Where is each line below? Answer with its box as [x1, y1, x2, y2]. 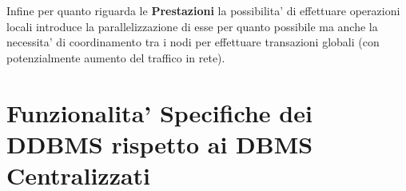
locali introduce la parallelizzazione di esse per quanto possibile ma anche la [6, 18, 378, 34]
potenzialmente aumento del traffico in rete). [6, 49, 225, 66]
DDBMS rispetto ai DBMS [6, 127, 313, 160]
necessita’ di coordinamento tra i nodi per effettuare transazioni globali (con [6, 34, 380, 50]
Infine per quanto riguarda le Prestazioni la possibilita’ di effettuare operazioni [6, 2, 400, 18]
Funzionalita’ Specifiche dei [6, 96, 312, 129]
